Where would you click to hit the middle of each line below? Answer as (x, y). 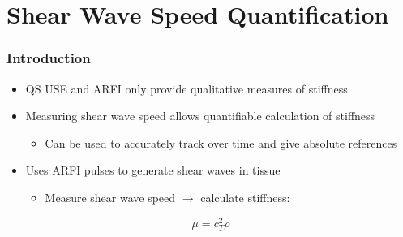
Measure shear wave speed (110, 197)
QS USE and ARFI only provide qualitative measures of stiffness (186, 88)
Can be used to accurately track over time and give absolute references (221, 142)
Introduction (49, 58)
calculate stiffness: (245, 197)
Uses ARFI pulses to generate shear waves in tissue (153, 170)
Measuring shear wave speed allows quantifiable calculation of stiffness (200, 116)
